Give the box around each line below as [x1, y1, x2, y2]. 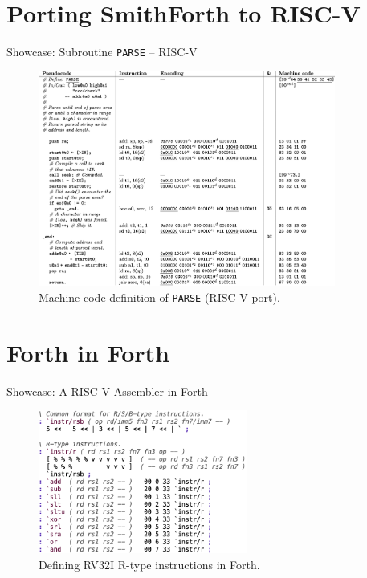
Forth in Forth [6, 336, 170, 368]
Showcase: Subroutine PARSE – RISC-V [6, 43, 198, 60]
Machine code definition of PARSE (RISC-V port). [39, 288, 280, 305]
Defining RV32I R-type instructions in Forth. [39, 556, 260, 572]
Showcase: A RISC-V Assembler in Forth [6, 382, 208, 399]
